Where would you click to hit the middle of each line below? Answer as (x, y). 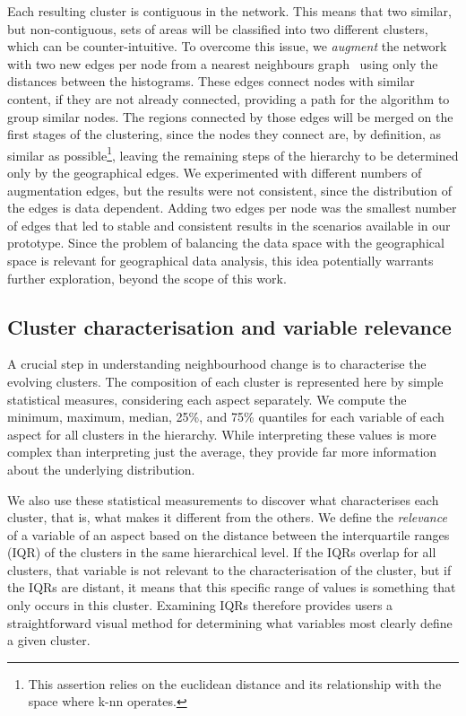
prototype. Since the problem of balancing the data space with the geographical (226, 243)
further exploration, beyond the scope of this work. (147, 278)
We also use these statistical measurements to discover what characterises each (223, 499)
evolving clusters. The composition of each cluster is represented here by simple (225, 381)
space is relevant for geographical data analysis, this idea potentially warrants (220, 260)
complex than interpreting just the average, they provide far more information (222, 452)
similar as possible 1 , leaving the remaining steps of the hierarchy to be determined (233, 153)
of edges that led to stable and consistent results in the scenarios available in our (229, 225)
